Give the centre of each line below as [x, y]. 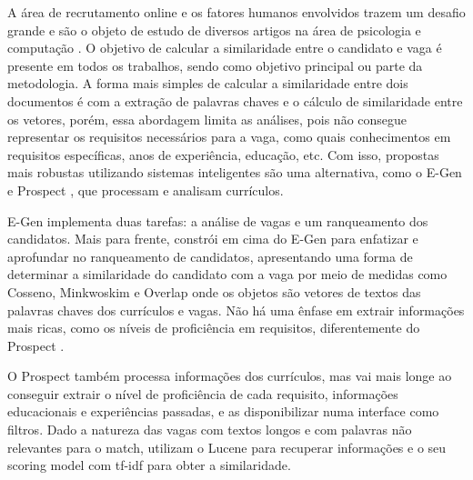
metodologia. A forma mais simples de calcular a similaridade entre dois [208, 83]
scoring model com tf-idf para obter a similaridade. [149, 465]
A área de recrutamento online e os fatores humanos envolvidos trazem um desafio [236, 12]
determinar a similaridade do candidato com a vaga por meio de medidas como [227, 274]
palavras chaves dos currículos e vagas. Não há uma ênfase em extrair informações [236, 310]
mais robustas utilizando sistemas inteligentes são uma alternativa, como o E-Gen [235, 172]
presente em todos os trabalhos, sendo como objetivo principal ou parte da [215, 65]
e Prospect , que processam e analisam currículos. [146, 190]
